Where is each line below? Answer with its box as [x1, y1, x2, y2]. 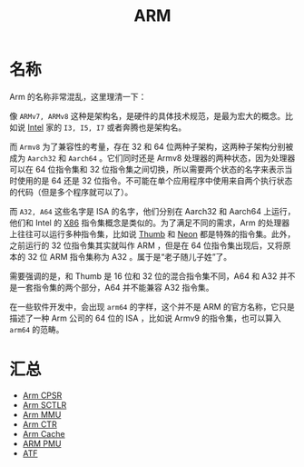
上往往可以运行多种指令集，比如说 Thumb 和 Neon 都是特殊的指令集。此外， [9, 228, 296, 239]
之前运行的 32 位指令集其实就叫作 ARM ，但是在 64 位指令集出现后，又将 [9, 240, 283, 251]
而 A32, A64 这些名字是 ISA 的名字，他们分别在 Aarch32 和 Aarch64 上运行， [9, 205, 296, 216]
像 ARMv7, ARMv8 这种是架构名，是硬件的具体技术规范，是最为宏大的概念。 [9, 110, 286, 121]
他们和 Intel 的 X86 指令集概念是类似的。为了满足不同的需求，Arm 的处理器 [9, 217, 290, 228]
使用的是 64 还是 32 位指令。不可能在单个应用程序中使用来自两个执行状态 [16, 174, 293, 186]
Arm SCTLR [22, 399, 67, 410]
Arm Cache [22, 428, 65, 439]
